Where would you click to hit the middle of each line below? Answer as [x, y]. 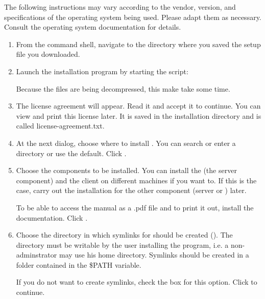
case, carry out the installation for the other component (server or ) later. [131, 190]
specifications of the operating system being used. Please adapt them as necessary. [133, 17]
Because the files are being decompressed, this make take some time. [123, 88]
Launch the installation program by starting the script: [102, 71]
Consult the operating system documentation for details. [93, 27]
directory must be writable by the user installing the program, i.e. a [122, 244]
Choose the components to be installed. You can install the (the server [126, 170]
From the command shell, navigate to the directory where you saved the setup [138, 44]
